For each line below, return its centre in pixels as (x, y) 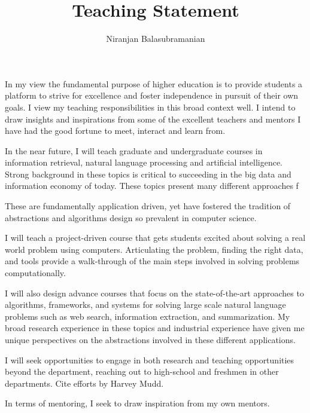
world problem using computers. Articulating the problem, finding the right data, (154, 249)
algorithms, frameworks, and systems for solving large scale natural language (145, 305)
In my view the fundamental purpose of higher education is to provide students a (154, 83)
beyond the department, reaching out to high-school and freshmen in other (142, 371)
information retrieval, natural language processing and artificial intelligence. (144, 162)
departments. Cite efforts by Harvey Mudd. (84, 383)
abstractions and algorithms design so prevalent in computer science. (131, 217)
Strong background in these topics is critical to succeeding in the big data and (148, 174)
